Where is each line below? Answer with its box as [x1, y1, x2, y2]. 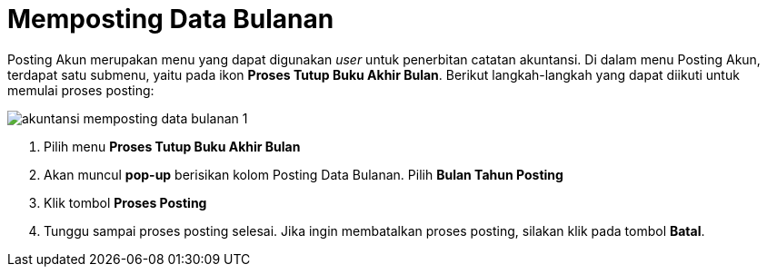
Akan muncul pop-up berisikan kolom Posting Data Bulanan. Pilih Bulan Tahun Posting [44, 166, 563, 182]
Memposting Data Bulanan [7, 4, 334, 34]
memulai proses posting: [7, 82, 154, 98]
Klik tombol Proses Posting [44, 194, 207, 210]
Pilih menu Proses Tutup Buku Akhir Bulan [44, 138, 301, 154]
